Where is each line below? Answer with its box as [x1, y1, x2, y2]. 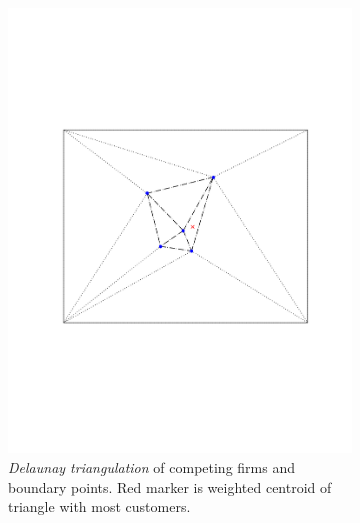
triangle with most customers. [8, 496, 191, 517]
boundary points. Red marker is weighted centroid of [8, 476, 332, 497]
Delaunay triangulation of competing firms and [8, 456, 295, 477]
